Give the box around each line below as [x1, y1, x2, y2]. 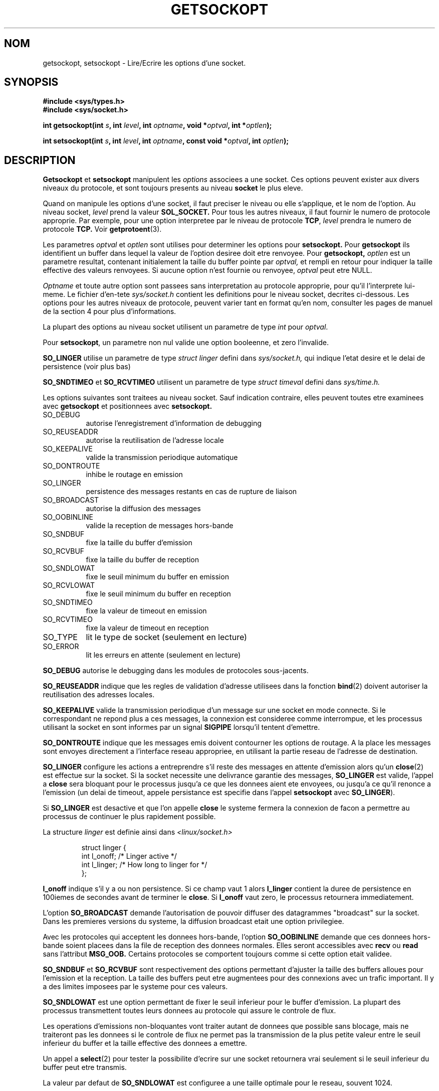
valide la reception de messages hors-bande [86, 521, 234, 530]
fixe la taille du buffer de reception [86, 555, 199, 564]
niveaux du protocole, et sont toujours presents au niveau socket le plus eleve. [43, 184, 303, 193]
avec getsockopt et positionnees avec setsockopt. [43, 402, 212, 411]
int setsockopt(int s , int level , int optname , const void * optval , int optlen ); [43, 136, 289, 145]
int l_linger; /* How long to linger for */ [81, 860, 207, 869]
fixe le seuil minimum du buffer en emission [86, 572, 229, 581]
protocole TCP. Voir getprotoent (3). [43, 225, 162, 234]
